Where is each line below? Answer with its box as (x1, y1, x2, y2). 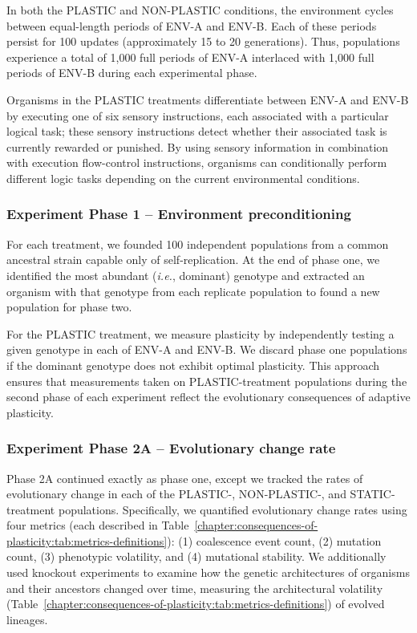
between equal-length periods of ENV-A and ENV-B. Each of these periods (6, 17, 377, 34)
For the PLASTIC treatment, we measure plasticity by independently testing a (6, 325, 395, 342)
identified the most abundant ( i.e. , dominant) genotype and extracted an (6, 266, 365, 283)
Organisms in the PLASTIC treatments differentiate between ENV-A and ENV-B (6, 91, 409, 108)
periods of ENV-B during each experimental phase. (6, 64, 257, 81)
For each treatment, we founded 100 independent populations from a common (6, 235, 389, 252)
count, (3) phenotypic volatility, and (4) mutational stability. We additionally (6, 548, 387, 565)
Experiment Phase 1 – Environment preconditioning (6, 204, 351, 224)
